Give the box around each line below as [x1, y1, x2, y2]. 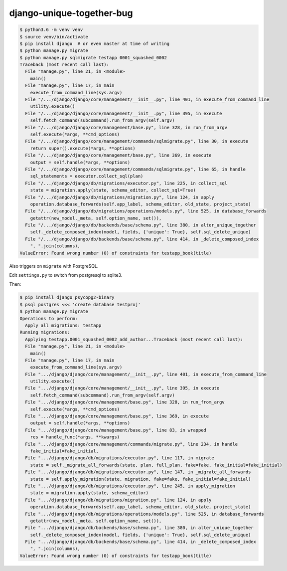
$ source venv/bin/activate [19, 34, 88, 39]
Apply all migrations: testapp [25, 322, 102, 328]
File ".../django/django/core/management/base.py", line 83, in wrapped [25, 427, 207, 433]
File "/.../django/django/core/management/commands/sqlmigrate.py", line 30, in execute [25, 139, 249, 144]
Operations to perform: [19, 316, 78, 321]
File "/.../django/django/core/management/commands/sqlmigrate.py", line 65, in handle [25, 166, 246, 172]
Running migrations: [19, 330, 70, 335]
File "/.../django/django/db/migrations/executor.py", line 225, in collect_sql [25, 180, 228, 186]
